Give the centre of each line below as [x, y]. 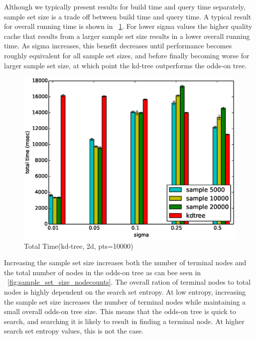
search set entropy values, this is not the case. [74, 331]
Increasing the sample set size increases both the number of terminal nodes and [125, 262]
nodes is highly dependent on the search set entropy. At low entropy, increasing [125, 291]
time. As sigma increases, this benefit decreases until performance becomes [118, 46]
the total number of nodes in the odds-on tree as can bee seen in [103, 272]
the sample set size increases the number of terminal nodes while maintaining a [125, 301]
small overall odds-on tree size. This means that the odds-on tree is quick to [120, 311]
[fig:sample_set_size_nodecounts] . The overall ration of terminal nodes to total [129, 282]
